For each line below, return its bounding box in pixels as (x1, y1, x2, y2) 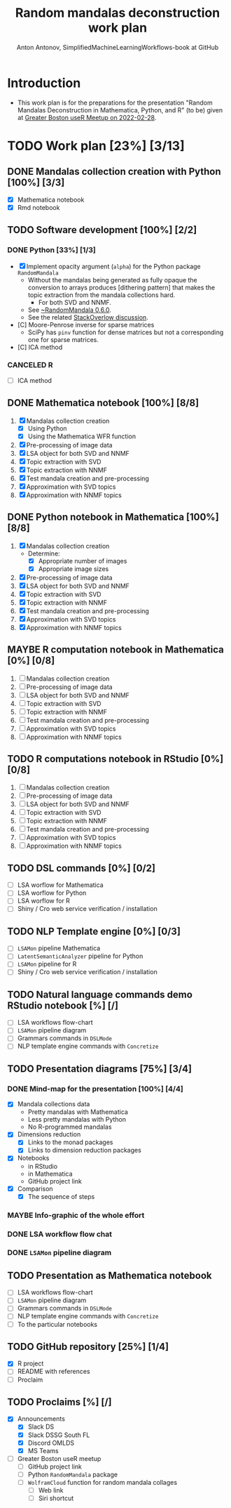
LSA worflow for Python (17, 889, 87, 897)
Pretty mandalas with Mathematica (27, 1108, 128, 1116)
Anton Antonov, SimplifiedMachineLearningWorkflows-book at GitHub (16, 43, 219, 51)
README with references (17, 1368, 90, 1376)
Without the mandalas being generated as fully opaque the (27, 275, 197, 284)
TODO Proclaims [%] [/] (7, 1396, 112, 1408)
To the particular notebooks (17, 1320, 98, 1328)
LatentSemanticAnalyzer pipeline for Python (17, 952, 143, 960)
